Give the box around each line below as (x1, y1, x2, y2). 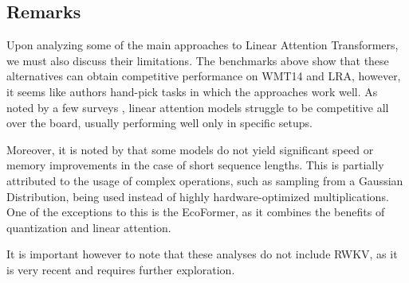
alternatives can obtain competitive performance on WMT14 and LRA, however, (6, 68, 401, 84)
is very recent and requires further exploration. (6, 261, 235, 277)
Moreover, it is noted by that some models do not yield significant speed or (6, 141, 374, 157)
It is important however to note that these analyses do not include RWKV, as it (6, 246, 398, 262)
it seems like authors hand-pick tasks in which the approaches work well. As (6, 83, 378, 99)
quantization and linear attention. (6, 219, 171, 235)
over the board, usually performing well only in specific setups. (6, 114, 313, 131)
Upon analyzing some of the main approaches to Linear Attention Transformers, (6, 37, 399, 53)
